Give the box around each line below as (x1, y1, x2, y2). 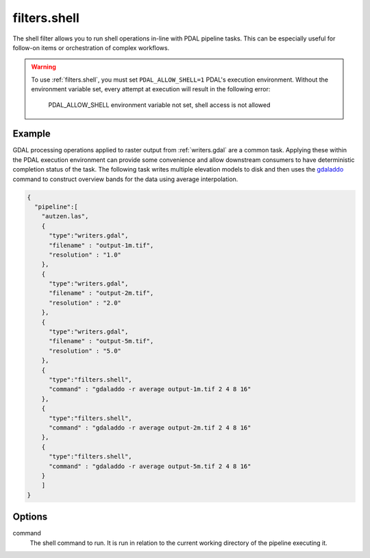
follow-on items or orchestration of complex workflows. (12, 43, 170, 51)
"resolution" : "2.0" (49, 299, 121, 307)
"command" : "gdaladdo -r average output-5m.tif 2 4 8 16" (49, 462, 251, 470)
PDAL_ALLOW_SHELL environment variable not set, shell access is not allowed (48, 100, 271, 109)
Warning (31, 62, 56, 71)
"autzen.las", (41, 213, 89, 220)
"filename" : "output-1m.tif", (49, 241, 154, 249)
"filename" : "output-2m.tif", (49, 289, 154, 297)
